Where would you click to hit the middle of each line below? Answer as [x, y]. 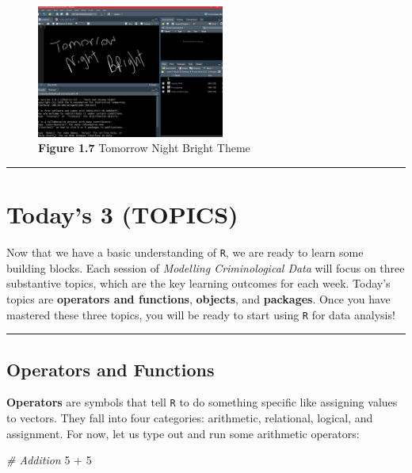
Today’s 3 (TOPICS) [122, 214]
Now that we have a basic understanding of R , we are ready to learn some [185, 252]
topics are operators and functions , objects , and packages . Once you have [198, 299]
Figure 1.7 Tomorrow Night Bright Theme [144, 148]
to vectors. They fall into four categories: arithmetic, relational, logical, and [190, 418]
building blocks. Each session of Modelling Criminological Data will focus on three [206, 267]
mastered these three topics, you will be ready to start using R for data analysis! [201, 314]
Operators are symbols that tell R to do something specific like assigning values [202, 402]
